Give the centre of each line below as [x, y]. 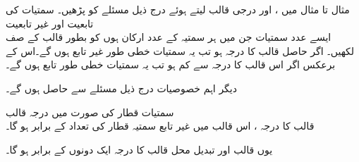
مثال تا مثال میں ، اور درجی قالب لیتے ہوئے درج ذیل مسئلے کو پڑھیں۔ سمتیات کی [178, 9]
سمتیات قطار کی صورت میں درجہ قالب [90, 112]
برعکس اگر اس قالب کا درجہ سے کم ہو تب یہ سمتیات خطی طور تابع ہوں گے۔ [171, 64]
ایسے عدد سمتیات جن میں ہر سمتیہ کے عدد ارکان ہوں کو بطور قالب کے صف [169, 37]
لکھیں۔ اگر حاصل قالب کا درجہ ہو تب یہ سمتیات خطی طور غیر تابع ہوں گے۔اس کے [180, 50]
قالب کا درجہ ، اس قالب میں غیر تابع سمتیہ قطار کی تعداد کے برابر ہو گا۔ [160, 126]
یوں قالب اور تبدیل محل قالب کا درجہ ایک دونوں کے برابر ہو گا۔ [139, 149]
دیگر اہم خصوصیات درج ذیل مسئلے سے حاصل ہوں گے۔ [121, 88]
